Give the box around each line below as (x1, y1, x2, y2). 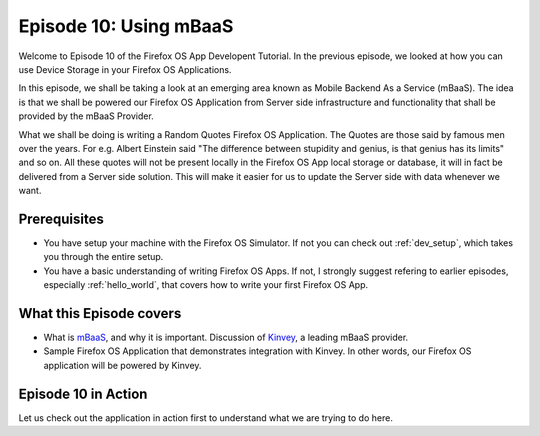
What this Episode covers (18, 305, 182, 322)
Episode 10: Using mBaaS (18, 15, 234, 37)
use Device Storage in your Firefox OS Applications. (18, 63, 232, 75)
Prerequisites (18, 210, 104, 227)
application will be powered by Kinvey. (43, 359, 202, 371)
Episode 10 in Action (18, 385, 148, 402)
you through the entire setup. (43, 251, 164, 263)
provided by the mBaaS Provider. (18, 110, 154, 122)
